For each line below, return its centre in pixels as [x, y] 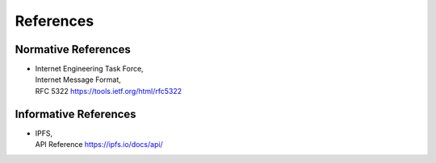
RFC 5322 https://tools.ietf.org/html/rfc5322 [109, 91]
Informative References [75, 114]
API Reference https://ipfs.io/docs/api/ [99, 145]
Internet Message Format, [78, 79]
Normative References [73, 49]
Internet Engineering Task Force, [90, 69]
